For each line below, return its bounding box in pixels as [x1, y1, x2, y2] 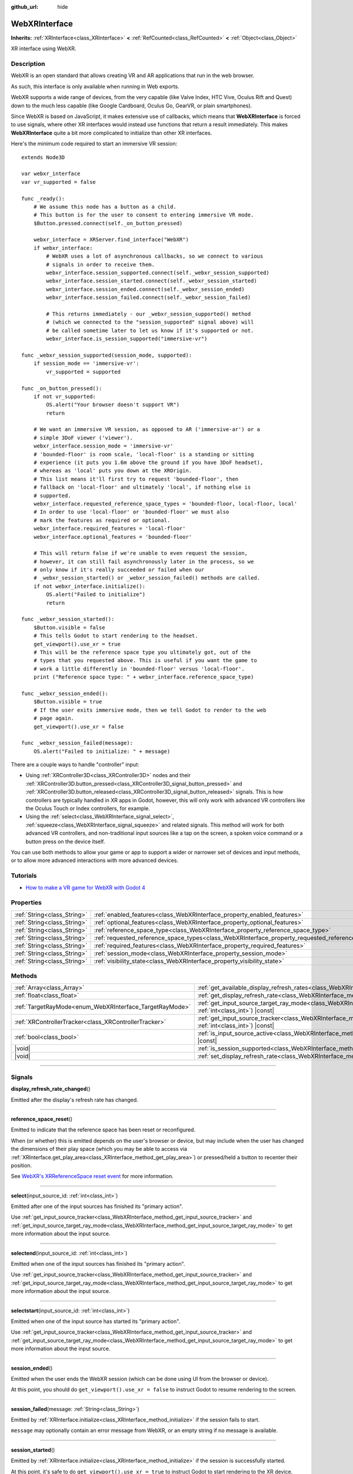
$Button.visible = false [33, 624, 105, 631]
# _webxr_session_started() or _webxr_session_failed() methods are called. [33, 575, 261, 581]
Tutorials [11, 871, 38, 880]
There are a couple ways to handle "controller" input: [11, 761, 139, 768]
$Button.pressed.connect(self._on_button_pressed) [33, 220, 183, 226]
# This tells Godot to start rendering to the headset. [33, 633, 198, 639]
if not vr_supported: [33, 393, 96, 400]
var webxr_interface [21, 170, 81, 177]
